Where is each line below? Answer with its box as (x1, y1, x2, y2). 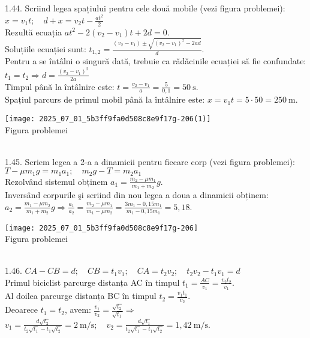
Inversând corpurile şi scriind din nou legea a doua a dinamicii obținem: (5, 189, 269, 201)
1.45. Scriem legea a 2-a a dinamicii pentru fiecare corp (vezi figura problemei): (5, 155, 295, 167)
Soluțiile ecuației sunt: (5, 42, 86, 55)
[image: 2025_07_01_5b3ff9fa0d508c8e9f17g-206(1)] (5, 114, 211, 123)
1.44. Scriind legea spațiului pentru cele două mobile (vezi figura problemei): (5, 2, 285, 14)
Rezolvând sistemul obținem (5, 175, 108, 187)
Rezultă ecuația (5, 25, 62, 38)
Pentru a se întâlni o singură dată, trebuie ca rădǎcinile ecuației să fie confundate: (5, 55, 306, 67)
